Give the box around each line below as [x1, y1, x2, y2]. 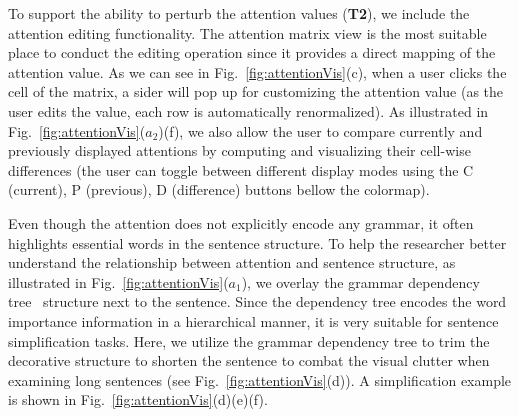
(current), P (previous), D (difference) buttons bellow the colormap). [8, 179, 430, 200]
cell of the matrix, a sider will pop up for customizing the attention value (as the [8, 81, 504, 102]
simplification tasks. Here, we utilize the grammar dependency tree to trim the [8, 330, 490, 351]
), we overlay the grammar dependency [241, 271, 480, 292]
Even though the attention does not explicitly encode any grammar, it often [8, 212, 474, 233]
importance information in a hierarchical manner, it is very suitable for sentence [8, 310, 499, 331]
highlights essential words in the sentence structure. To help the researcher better [8, 232, 507, 253]
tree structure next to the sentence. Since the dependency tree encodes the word [8, 291, 507, 312]
